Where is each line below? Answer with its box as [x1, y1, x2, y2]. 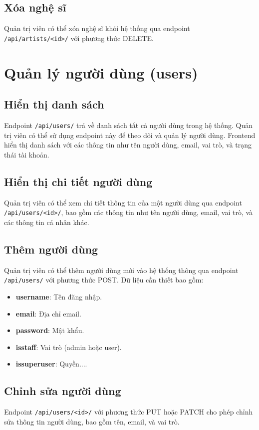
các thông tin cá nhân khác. [4, 216, 89, 227]
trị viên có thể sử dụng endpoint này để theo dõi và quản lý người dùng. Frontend [4, 129, 256, 140]
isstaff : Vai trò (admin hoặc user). [15, 341, 122, 352]
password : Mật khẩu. [15, 325, 84, 335]
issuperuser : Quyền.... [15, 358, 87, 369]
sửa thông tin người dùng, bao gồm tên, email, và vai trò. [4, 416, 180, 426]
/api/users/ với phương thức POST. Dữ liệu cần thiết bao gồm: [4, 274, 204, 285]
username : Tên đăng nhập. [15, 291, 102, 301]
